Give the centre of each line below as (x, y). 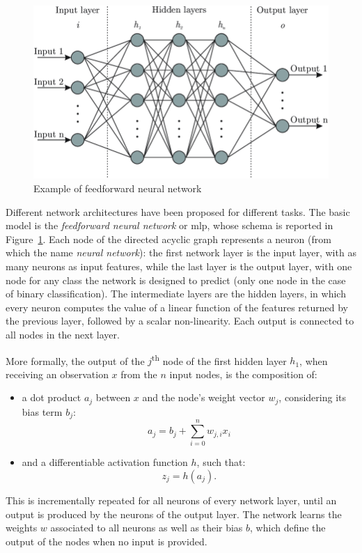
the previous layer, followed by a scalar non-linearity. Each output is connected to (180, 321)
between (113, 397)
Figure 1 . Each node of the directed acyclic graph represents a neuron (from (168, 239)
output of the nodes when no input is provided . (107, 541)
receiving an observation (57, 374)
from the (139, 374)
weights (22, 528)
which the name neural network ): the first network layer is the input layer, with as (181, 252)
